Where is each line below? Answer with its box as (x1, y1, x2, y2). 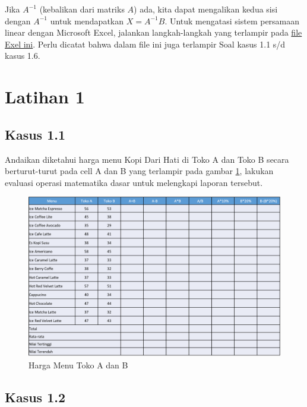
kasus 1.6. (5, 49, 40, 62)
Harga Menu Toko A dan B (29, 359, 128, 371)
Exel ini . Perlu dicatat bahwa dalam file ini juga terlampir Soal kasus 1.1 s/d (5, 37, 286, 50)
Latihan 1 (5, 84, 85, 109)
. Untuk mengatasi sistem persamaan (164, 14, 300, 27)
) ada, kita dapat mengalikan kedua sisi (134, 3, 278, 15)
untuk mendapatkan (50, 14, 124, 27)
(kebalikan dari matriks (39, 3, 125, 15)
